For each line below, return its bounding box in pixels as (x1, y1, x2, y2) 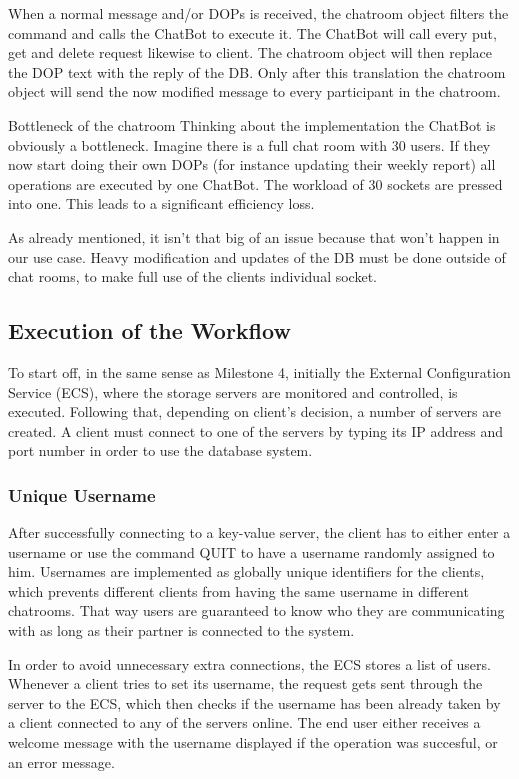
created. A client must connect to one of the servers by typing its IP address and (8, 420, 504, 441)
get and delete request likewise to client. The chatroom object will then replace (8, 42, 492, 63)
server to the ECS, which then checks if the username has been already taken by (8, 692, 501, 713)
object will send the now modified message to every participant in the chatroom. (8, 81, 501, 102)
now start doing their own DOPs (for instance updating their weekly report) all (8, 154, 496, 175)
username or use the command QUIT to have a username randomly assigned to (8, 541, 495, 562)
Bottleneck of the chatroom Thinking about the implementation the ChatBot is (8, 114, 496, 135)
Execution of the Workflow (8, 315, 291, 346)
